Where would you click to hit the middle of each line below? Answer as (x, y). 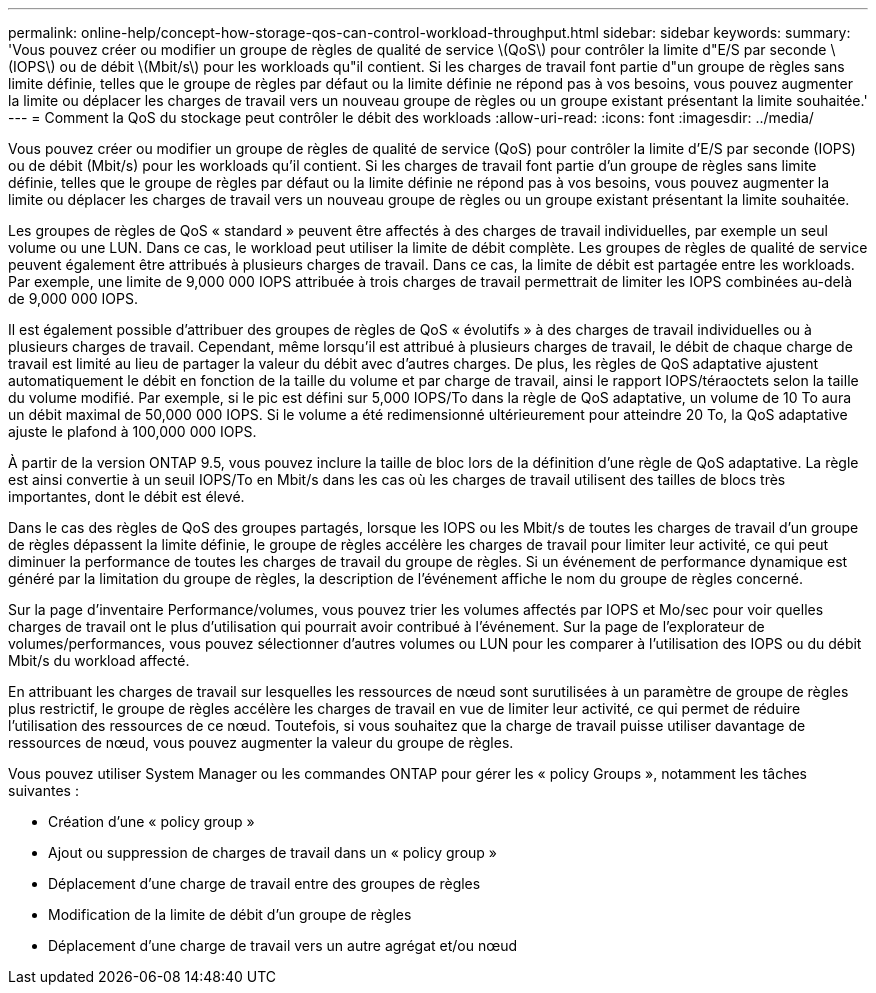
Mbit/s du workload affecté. (99, 660)
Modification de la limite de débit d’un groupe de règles (230, 914)
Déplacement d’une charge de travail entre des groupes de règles (264, 883)
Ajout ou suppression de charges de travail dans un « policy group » (272, 852)
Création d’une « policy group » (151, 821)
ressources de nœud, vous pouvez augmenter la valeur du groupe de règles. (261, 742)
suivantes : (43, 790)
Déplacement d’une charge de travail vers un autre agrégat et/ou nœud (283, 945)
